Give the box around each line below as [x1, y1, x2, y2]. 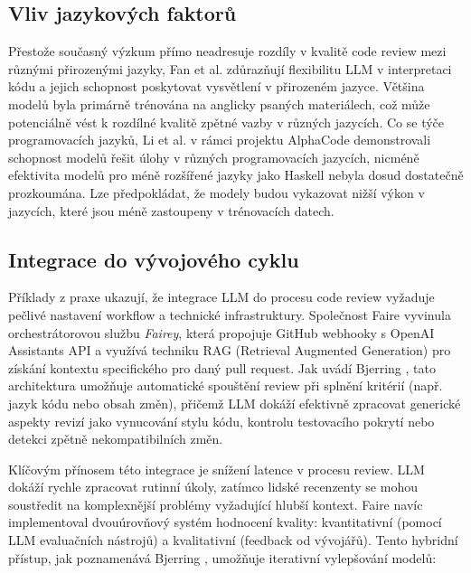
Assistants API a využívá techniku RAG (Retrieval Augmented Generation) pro [8, 341, 451, 360]
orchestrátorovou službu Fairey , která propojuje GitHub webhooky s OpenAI [8, 323, 435, 342]
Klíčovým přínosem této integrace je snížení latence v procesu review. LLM [8, 459, 425, 478]
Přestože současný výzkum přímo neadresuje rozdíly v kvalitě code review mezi [8, 42, 447, 61]
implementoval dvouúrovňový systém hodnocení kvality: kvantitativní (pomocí [8, 512, 442, 531]
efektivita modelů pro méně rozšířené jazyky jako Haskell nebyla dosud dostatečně [8, 165, 464, 184]
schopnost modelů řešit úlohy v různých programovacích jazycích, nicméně [8, 147, 419, 166]
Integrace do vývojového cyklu [8, 245, 299, 273]
